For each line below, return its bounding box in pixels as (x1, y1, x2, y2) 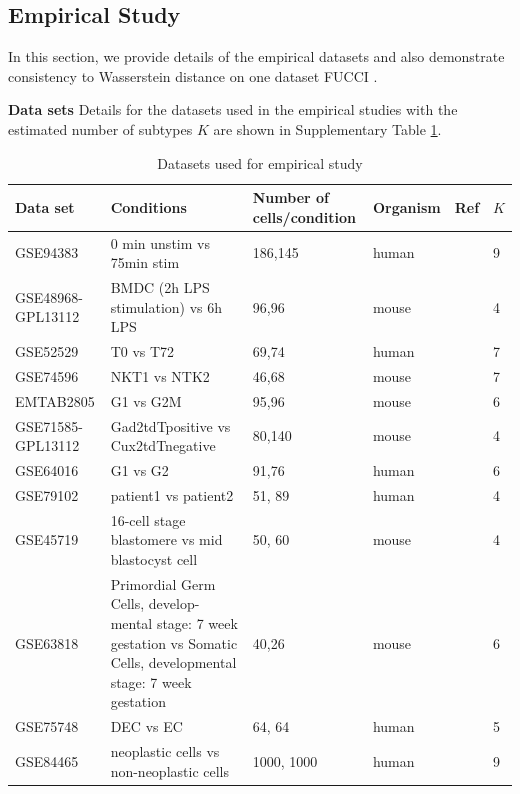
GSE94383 (15, 242, 79, 263)
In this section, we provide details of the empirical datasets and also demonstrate (8, 46, 505, 67)
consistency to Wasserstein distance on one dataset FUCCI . (8, 65, 378, 86)
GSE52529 (15, 341, 79, 362)
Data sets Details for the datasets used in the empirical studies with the (8, 99, 458, 120)
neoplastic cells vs (110, 741, 220, 762)
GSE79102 (15, 484, 79, 505)
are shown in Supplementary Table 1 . (213, 118, 442, 139)
